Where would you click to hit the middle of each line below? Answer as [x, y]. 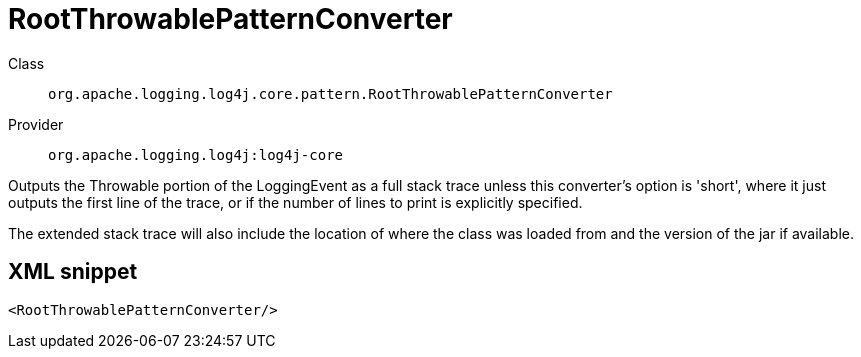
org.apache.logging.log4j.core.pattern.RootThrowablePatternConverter [330, 93]
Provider [36, 124]
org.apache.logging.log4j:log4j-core [196, 154]
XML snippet [73, 272]
